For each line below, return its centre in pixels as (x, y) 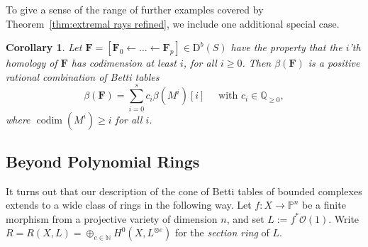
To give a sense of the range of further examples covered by (135, 9)
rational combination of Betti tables (83, 76)
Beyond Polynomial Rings (103, 161)
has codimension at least (124, 63)
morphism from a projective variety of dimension (112, 218)
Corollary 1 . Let (44, 47)
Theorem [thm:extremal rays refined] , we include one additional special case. (173, 23)
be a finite (324, 205)
